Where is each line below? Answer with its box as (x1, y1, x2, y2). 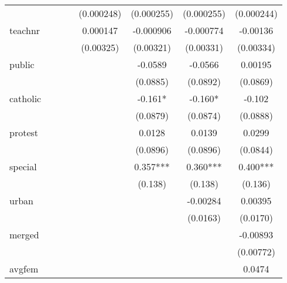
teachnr (9, 23, 40, 37)
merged (9, 228, 39, 241)
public (9, 58, 35, 71)
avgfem (9, 262, 39, 275)
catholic (9, 92, 42, 105)
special (9, 160, 37, 173)
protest (9, 126, 39, 139)
